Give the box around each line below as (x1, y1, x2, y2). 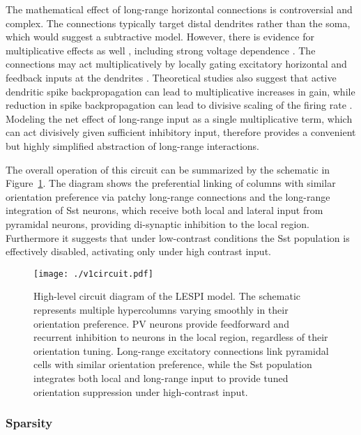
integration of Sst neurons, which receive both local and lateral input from (6, 203, 323, 217)
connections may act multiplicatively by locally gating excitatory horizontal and (6, 56, 347, 71)
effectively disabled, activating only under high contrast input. (6, 244, 271, 259)
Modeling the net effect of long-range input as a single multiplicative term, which (6, 111, 353, 125)
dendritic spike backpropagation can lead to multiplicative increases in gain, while (6, 84, 355, 98)
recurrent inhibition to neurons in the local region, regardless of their (33, 330, 328, 344)
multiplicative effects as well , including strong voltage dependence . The (6, 43, 316, 57)
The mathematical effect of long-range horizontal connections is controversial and (6, 2, 353, 16)
